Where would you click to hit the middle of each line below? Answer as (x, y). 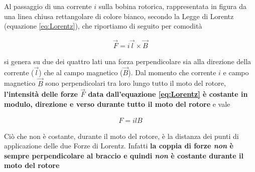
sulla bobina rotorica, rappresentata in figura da (173, 6)
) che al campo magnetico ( (81, 72)
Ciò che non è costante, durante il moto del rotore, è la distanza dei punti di (121, 136)
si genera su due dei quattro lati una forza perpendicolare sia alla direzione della (128, 61)
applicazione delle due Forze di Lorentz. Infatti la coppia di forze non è (119, 146)
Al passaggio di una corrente (48, 6)
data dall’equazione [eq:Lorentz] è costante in (168, 94)
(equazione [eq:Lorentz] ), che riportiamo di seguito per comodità (103, 26)
